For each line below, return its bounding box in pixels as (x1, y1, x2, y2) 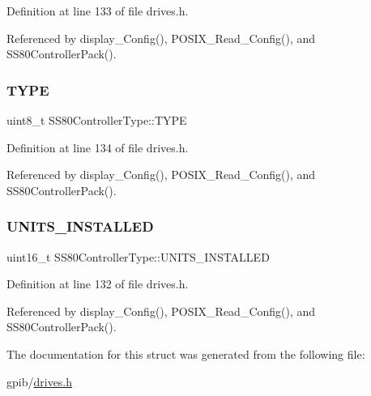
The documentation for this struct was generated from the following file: (6, 345, 365, 362)
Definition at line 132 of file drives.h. (6, 275, 189, 292)
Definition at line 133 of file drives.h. (6, 2, 189, 19)
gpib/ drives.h (6, 373, 73, 390)
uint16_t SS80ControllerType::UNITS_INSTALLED (6, 248, 270, 265)
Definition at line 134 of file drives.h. (6, 138, 189, 155)
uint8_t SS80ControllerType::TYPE (6, 112, 187, 128)
